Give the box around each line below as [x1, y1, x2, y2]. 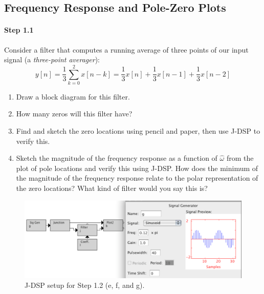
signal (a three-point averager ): [4, 54, 100, 65]
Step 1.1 [4, 24, 34, 35]
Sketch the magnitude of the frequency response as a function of [16, 153, 217, 163]
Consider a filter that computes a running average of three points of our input [4, 44, 249, 55]
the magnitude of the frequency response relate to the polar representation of [16, 173, 258, 183]
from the [226, 153, 254, 163]
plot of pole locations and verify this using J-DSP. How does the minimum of [16, 162, 258, 173]
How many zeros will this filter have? [16, 108, 133, 119]
